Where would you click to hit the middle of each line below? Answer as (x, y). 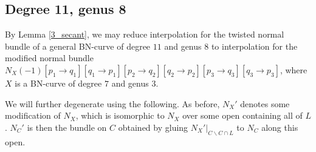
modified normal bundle (49, 58)
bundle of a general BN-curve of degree (78, 46)
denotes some (265, 103)
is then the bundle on (67, 127)
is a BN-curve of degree (58, 83)
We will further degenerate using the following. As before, (112, 103)
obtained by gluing (153, 127)
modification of (33, 115)
